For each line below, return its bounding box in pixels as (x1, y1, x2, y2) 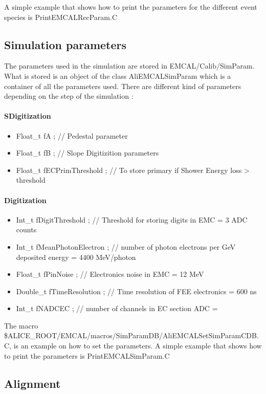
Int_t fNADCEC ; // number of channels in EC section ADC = (16, 303, 218, 314)
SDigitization (4, 111, 51, 121)
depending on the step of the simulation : (4, 91, 134, 101)
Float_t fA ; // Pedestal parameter (16, 130, 128, 141)
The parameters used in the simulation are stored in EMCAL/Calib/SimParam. (4, 60, 255, 71)
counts (16, 224, 37, 235)
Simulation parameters (4, 36, 127, 52)
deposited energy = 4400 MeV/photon (16, 251, 136, 262)
